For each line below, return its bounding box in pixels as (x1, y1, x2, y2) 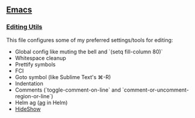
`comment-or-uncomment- (122, 86, 190, 93)
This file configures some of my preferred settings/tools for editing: (6, 36, 173, 44)
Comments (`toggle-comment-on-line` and (14, 86, 122, 93)
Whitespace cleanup (14, 54, 66, 62)
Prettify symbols (14, 60, 56, 68)
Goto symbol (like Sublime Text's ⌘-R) (14, 73, 111, 80)
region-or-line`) (14, 92, 54, 99)
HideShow (14, 105, 41, 113)
